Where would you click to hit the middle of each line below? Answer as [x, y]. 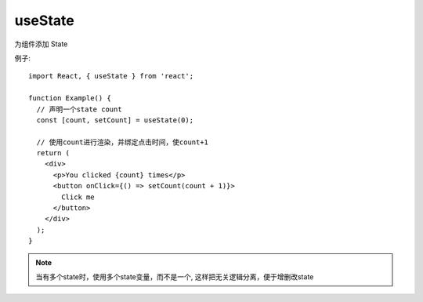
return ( [53, 153]
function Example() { [70, 98]
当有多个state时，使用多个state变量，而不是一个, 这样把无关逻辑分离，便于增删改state [175, 277]
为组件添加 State [41, 44]
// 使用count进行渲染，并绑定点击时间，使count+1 [123, 142]
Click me [78, 197]
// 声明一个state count [79, 109]
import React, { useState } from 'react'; [111, 76]
